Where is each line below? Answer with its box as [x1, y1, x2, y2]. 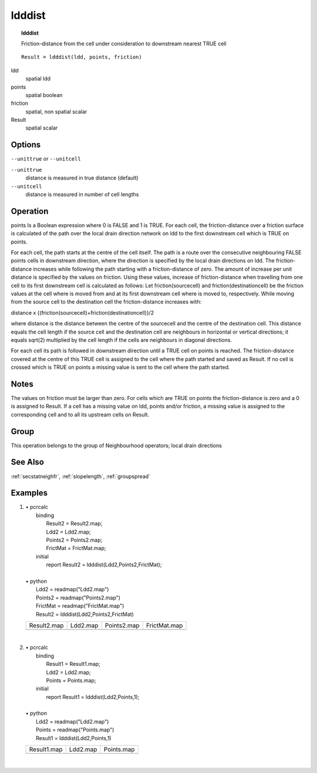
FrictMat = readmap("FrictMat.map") [36, 602, 124, 609]
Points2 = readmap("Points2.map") [36, 594, 120, 601]
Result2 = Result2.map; [46, 520, 103, 527]
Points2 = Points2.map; [46, 537, 103, 544]
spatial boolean [25, 91, 63, 98]
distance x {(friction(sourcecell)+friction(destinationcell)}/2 [11, 309, 154, 316]
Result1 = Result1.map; [46, 661, 101, 668]
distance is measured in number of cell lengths [25, 191, 139, 198]
